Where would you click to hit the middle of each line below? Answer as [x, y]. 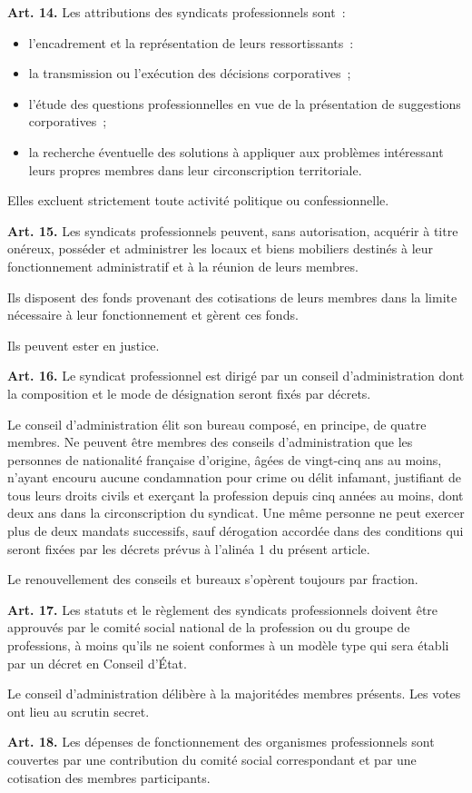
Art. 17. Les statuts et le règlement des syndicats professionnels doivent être [223, 609]
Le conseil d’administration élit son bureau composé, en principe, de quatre [217, 424]
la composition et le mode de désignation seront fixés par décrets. [189, 393]
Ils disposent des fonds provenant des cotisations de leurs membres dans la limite [232, 297]
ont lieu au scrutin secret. [79, 711]
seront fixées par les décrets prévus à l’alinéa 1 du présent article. [189, 548]
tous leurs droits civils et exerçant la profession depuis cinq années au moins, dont [236, 495]
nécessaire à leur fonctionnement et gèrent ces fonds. [153, 315]
